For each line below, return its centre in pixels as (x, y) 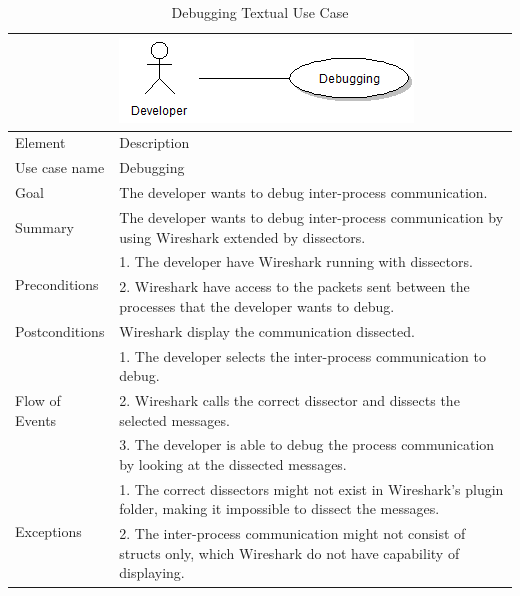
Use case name (60, 167)
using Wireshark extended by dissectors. (242, 236)
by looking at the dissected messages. (233, 464)
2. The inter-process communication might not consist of (292, 533)
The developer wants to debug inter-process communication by (311, 216)
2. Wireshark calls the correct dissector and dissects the (289, 399)
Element (40, 142)
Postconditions (60, 330)
